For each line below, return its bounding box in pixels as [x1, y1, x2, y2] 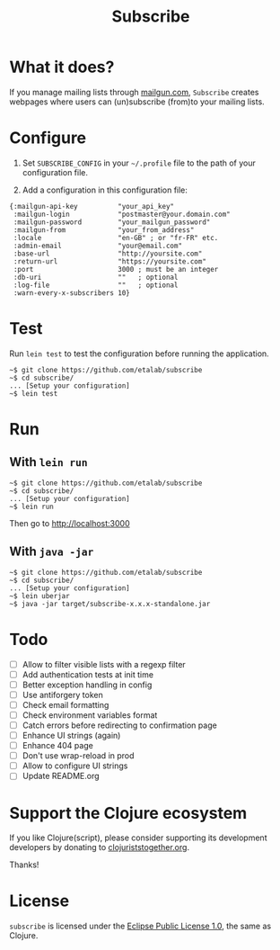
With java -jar [9, 544, 94, 560]
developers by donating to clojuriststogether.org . [9, 842, 190, 853]
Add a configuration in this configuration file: [22, 184, 188, 195]
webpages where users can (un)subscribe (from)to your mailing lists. [9, 96, 265, 107]
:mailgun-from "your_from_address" [13, 225, 195, 235]
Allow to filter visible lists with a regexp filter [22, 659, 186, 669]
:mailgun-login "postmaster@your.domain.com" [13, 210, 231, 219]
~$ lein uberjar [9, 591, 70, 600]
